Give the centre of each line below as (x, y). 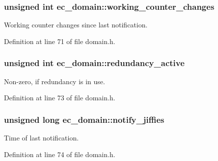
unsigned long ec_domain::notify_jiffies (84, 119)
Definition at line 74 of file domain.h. (60, 154)
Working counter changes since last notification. (76, 25)
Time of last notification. (41, 138)
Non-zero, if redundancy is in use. (54, 81)
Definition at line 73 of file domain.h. (60, 98)
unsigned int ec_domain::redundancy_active (94, 63)
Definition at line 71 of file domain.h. (60, 41)
